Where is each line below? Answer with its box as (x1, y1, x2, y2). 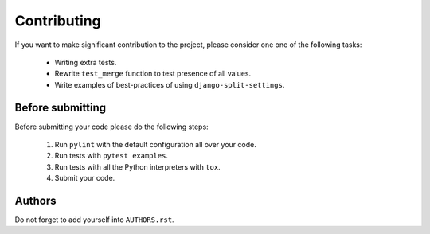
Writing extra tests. (54, 57, 117, 67)
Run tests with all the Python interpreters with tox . (54, 162, 221, 171)
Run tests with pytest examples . (54, 151, 169, 161)
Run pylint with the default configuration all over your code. (54, 140, 256, 150)
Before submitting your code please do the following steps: (14, 122, 209, 131)
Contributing (14, 12, 101, 29)
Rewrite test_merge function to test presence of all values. (54, 68, 252, 79)
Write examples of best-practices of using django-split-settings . (54, 80, 285, 89)
